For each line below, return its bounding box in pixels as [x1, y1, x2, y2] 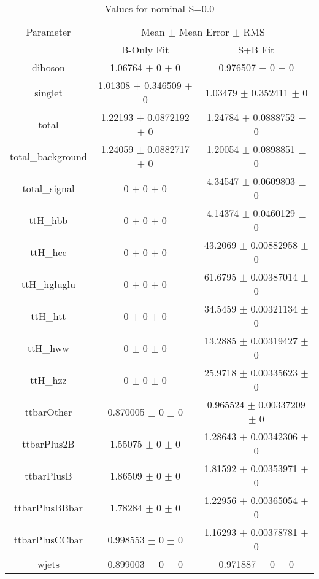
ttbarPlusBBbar [13, 500, 83, 515]
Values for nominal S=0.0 [104, 1, 215, 15]
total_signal [22, 181, 75, 195]
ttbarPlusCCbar [13, 532, 83, 546]
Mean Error [179, 25, 229, 39]
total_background [10, 149, 87, 163]
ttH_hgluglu [21, 276, 75, 291]
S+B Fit [238, 42, 275, 56]
